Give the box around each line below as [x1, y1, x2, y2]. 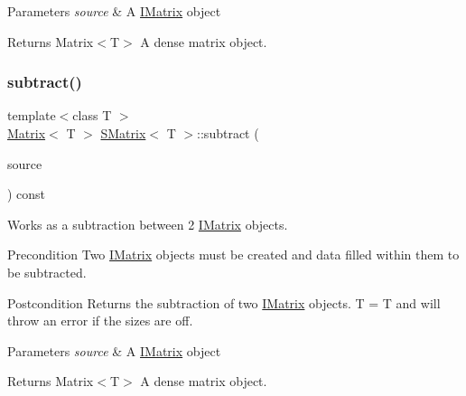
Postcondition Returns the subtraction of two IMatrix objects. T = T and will [7, 293, 441, 312]
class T [72, 106, 112, 125]
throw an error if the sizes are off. [7, 311, 193, 330]
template [7, 106, 56, 125]
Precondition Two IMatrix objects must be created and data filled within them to [7, 245, 460, 264]
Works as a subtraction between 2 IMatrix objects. [7, 214, 288, 233]
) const [7, 184, 46, 203]
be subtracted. [7, 262, 87, 281]
